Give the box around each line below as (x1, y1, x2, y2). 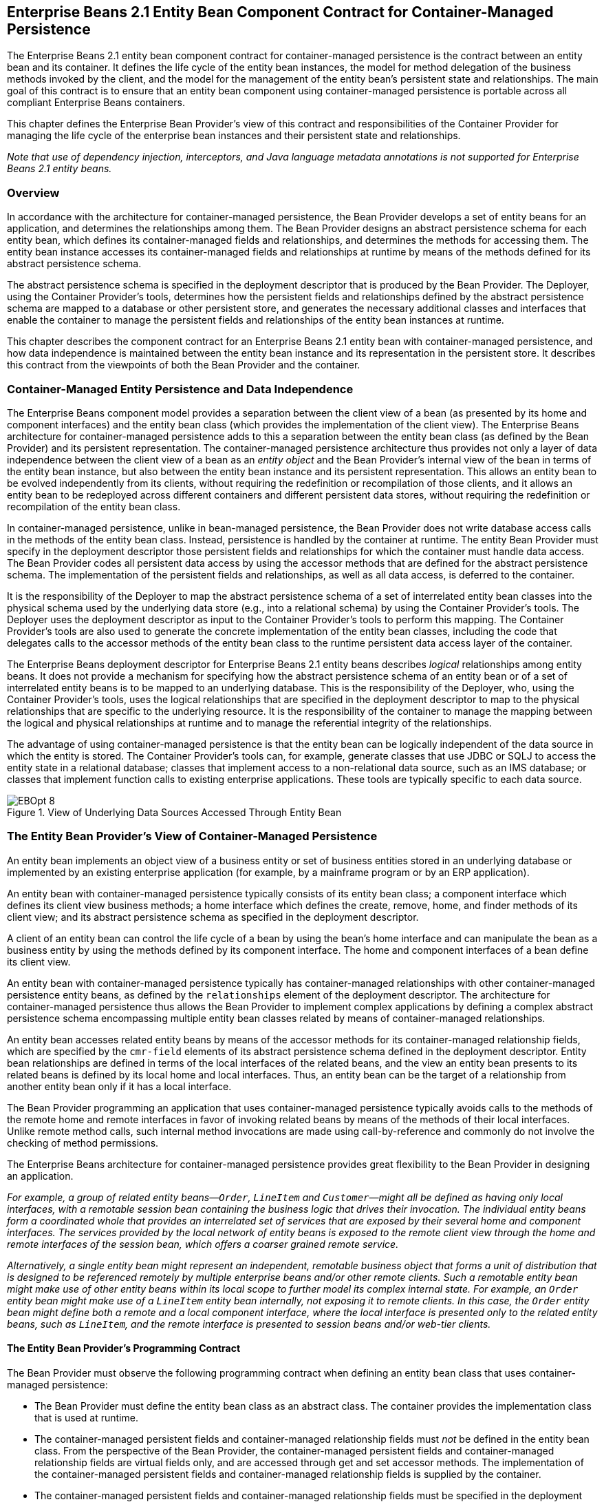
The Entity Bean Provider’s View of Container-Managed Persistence (7, 829, 378, 844)
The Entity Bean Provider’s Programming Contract (7, 1342, 241, 1355)
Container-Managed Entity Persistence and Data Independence (7, 382, 354, 396)
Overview (7, 185, 60, 200)
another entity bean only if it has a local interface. (7, 1080, 232, 1092)
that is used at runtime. (34, 1411, 138, 1423)
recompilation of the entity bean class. (7, 500, 181, 512)
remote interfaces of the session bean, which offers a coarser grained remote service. (7, 1238, 399, 1250)
